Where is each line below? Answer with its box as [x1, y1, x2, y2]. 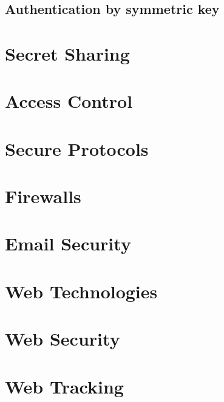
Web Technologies [5, 278, 158, 303]
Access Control [5, 89, 133, 113]
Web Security [5, 326, 120, 351]
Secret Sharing [5, 41, 130, 65]
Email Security [5, 231, 131, 256]
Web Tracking [5, 374, 124, 398]
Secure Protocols [5, 136, 149, 161]
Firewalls [5, 184, 81, 209]
